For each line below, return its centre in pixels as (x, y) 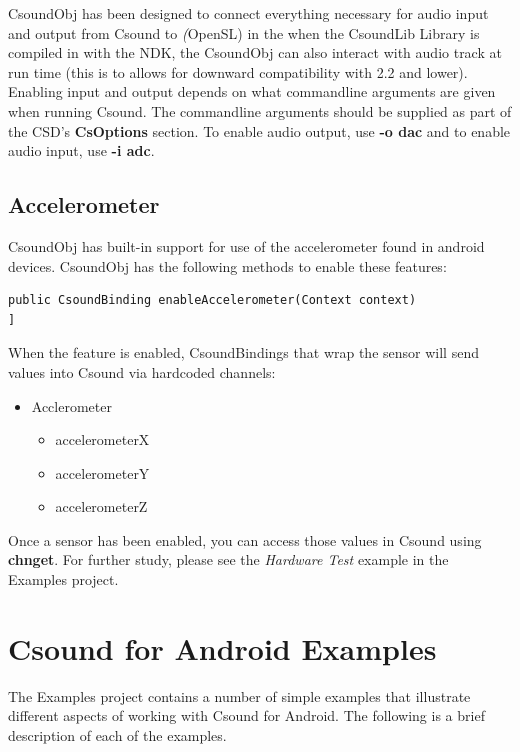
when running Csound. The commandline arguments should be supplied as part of (260, 110)
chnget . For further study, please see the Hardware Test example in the (228, 559)
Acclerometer (71, 405)
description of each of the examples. (117, 734)
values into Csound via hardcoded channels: (142, 371)
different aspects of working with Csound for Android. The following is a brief (246, 715)
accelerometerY (102, 472)
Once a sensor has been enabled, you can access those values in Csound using (245, 539)
